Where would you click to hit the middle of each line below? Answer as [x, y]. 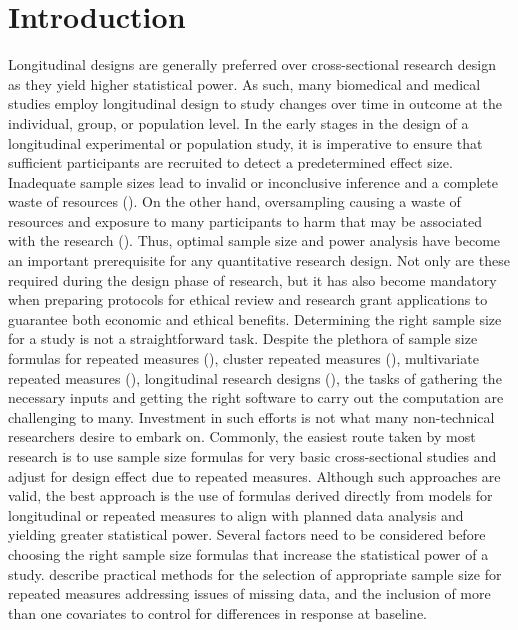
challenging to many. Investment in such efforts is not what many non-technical [251, 416]
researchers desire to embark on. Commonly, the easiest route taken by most [242, 436]
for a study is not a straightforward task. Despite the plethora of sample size [243, 338]
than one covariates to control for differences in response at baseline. [217, 612]
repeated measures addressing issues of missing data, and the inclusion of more [249, 593]
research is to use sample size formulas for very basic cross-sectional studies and [252, 456]
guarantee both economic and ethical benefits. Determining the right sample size [255, 318]
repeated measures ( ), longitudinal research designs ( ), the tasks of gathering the [255, 377]
